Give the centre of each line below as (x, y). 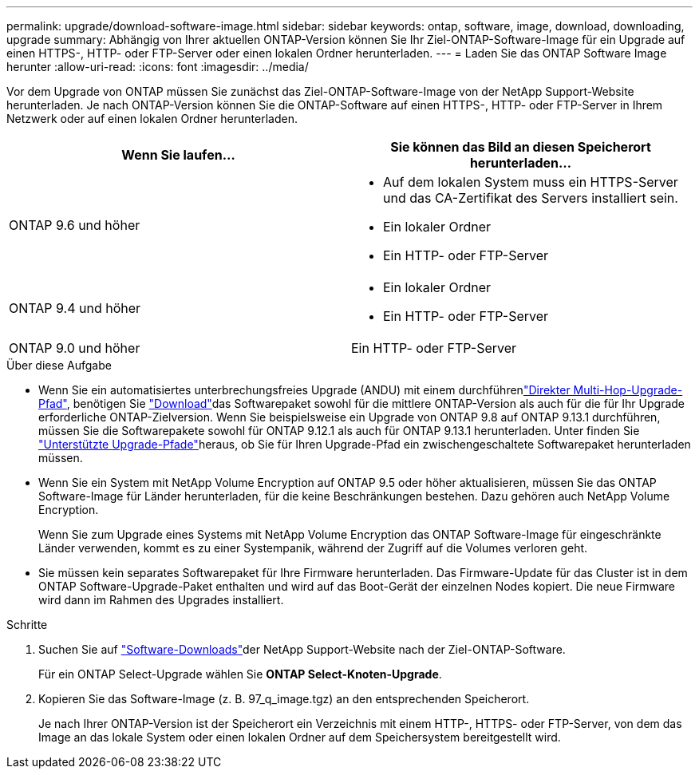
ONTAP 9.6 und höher (75, 225)
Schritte (27, 625)
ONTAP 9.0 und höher (75, 348)
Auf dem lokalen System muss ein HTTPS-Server (531, 182)
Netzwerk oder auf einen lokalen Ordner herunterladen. (152, 119)
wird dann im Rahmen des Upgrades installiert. (161, 600)
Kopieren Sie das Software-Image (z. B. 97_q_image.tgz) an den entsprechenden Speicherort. (284, 699)
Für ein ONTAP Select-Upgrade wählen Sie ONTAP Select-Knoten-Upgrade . (240, 674)
